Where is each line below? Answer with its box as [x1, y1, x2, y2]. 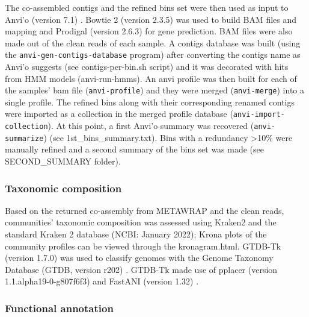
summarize [5, 134, 44, 143]
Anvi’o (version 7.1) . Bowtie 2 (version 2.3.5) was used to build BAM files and [5, 13, 297, 25]
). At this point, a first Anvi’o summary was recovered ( [47, 119, 254, 132]
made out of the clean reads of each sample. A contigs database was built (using [5, 36, 301, 49]
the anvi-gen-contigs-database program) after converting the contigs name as [5, 48, 301, 61]
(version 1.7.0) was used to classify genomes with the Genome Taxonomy [5, 251, 274, 264]
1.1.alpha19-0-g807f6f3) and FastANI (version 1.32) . [5, 275, 199, 287]
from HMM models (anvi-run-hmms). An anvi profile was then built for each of [5, 72, 297, 84]
